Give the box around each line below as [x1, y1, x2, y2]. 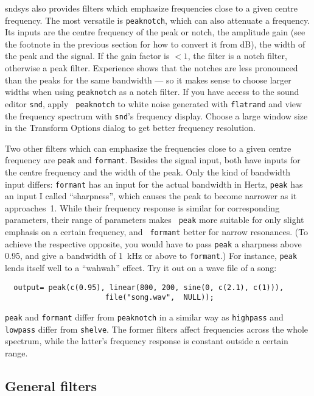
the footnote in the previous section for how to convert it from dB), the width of [5, 37, 305, 50]
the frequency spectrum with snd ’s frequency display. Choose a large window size [5, 109, 308, 122]
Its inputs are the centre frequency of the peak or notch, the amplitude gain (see [5, 26, 305, 38]
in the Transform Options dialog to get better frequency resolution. [5, 121, 256, 134]
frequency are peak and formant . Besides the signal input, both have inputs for [5, 154, 301, 166]
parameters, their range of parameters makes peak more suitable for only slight [5, 213, 304, 226]
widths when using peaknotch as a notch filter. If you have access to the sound [5, 85, 299, 98]
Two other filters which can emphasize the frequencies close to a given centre [5, 141, 291, 154]
